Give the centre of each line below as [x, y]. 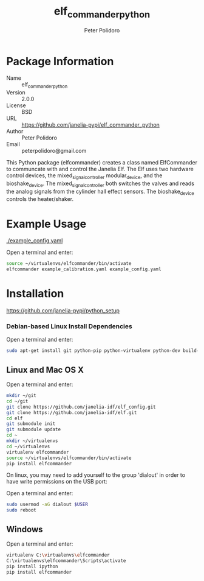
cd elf [15, 418]
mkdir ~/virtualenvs [32, 441]
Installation [35, 294]
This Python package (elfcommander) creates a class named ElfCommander [102, 163]
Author [15, 132]
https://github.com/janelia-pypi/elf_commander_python [90, 125]
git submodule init [31, 424]
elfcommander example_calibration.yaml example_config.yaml [84, 269]
